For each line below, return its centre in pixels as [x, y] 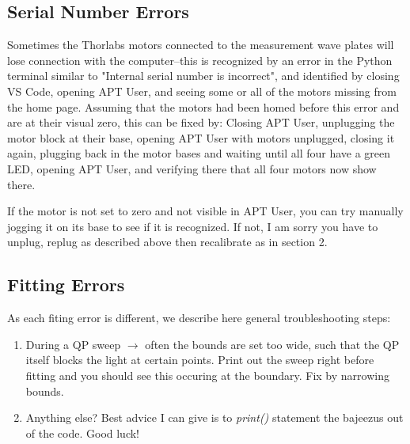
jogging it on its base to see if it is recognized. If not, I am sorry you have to [193, 226]
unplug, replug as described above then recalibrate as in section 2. [167, 242]
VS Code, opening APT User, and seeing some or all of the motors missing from [202, 91]
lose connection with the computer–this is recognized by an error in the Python [200, 60]
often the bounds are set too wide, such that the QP [272, 344]
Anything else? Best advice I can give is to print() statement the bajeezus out [214, 417]
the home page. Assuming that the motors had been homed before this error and [203, 106]
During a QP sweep [73, 344]
